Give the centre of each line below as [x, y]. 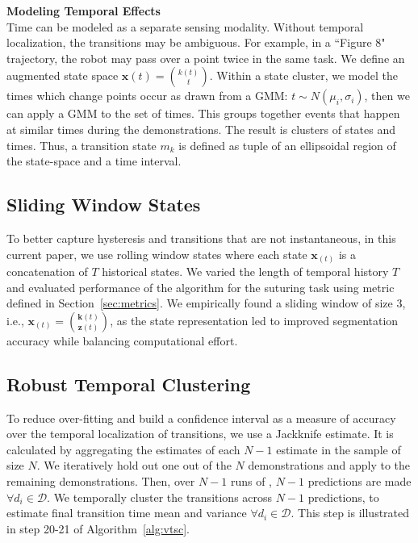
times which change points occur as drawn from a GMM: [147, 96]
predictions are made [359, 481]
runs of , [251, 481]
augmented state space [63, 75]
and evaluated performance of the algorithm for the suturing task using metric [201, 287]
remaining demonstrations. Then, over [101, 481]
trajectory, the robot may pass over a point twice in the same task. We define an [206, 58]
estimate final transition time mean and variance [127, 513]
